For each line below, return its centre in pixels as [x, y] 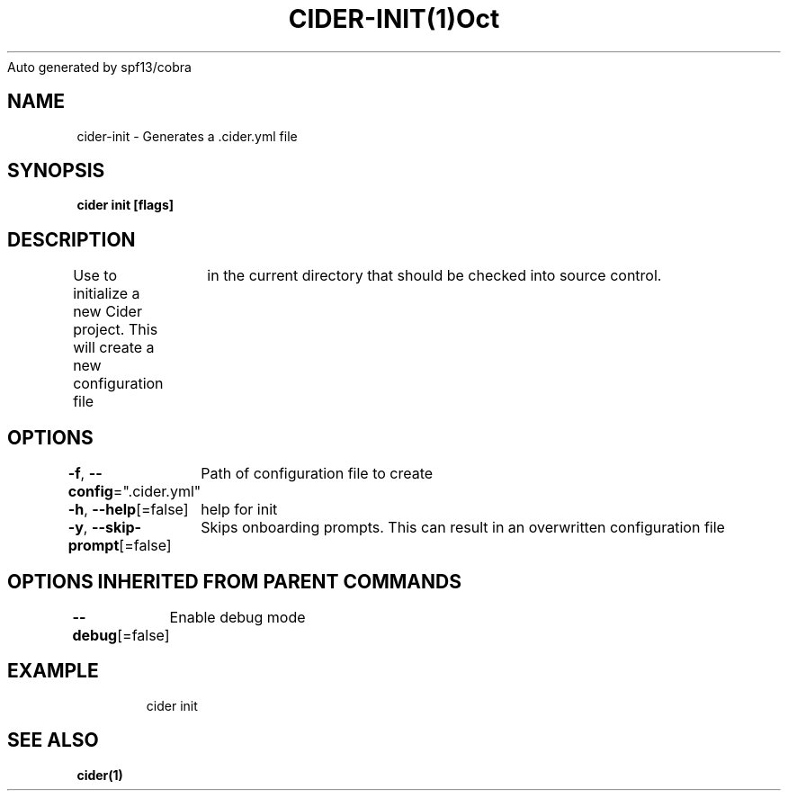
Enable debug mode [237, 617]
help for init [239, 510]
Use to [95, 276]
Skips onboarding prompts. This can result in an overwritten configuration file [463, 528]
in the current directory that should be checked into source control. [434, 276]
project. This [116, 330]
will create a [114, 348]
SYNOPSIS [56, 171]
